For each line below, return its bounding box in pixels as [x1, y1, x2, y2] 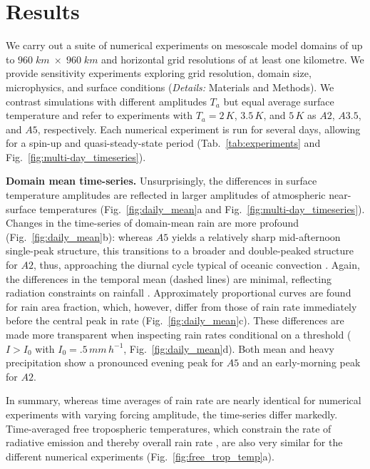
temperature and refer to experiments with [6, 108, 192, 123]
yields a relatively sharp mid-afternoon [171, 229, 341, 244]
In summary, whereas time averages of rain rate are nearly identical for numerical [6, 393, 361, 408]
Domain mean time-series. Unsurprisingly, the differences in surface [6, 173, 317, 188]
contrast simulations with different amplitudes [6, 93, 207, 108]
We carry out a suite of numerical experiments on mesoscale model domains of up [6, 38, 363, 53]
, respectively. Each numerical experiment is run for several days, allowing [37, 121, 361, 136]
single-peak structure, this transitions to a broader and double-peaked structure [6, 243, 354, 258]
